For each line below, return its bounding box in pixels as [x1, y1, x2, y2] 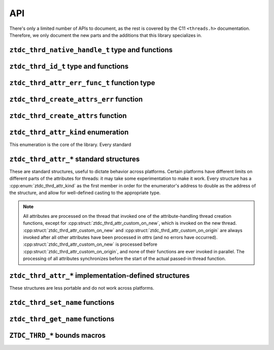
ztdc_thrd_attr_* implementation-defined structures [9, 271, 190, 280]
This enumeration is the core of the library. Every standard [9, 141, 131, 147]
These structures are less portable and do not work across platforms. [9, 285, 155, 291]
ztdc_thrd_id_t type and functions [9, 62, 129, 70]
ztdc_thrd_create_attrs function [9, 111, 127, 120]
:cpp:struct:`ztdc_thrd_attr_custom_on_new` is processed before [23, 241, 157, 248]
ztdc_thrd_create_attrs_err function [9, 95, 143, 103]
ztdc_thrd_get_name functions [9, 315, 115, 323]
